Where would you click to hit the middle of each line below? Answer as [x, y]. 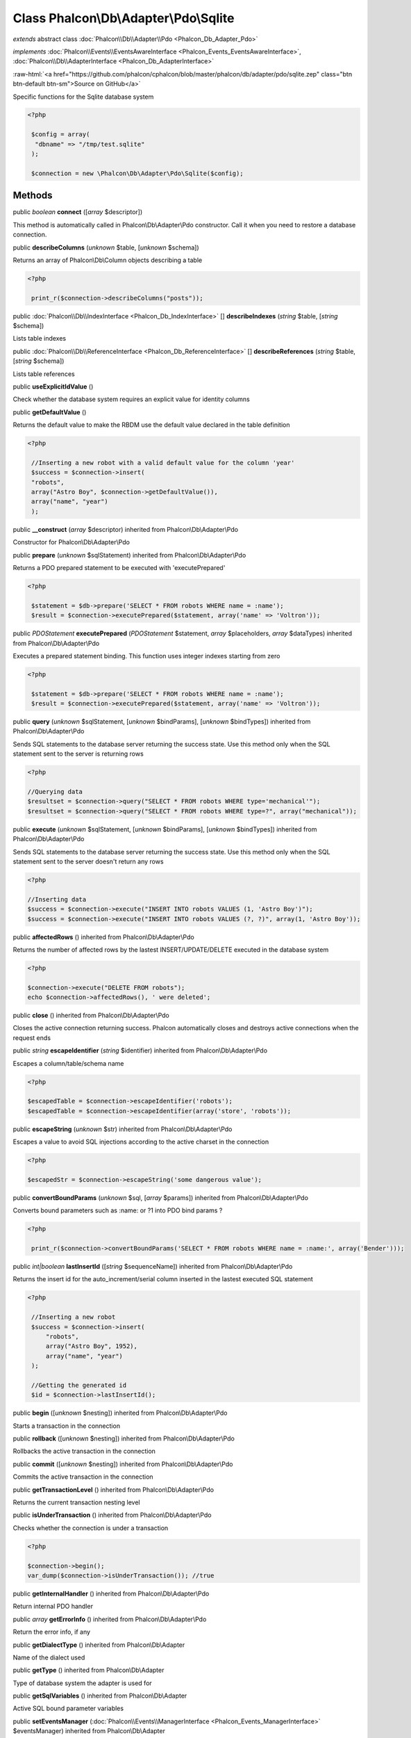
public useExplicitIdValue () [53, 387]
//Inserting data [57, 899]
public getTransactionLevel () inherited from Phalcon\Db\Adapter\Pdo [114, 1489]
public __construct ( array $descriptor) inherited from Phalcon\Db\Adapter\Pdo [126, 529]
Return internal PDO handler [53, 1607]
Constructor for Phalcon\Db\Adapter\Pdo [71, 542]
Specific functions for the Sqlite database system [83, 97]
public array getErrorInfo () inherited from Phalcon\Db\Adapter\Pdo [110, 1619]
